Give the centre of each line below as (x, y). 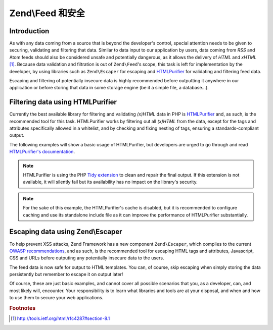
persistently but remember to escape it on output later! (66, 274)
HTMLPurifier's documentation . (42, 152)
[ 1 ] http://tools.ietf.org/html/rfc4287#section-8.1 (60, 318)
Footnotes (22, 308)
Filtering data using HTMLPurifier (63, 102)
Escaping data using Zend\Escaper (66, 232)
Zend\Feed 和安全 (47, 13)
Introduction (29, 31)
